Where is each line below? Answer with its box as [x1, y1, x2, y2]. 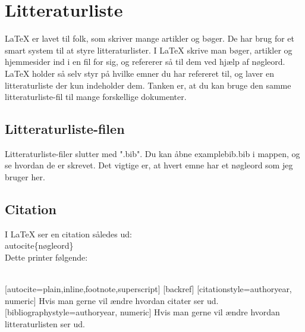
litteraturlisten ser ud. [5, 318, 85, 330]
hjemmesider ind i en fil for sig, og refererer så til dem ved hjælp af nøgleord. [5, 55, 285, 68]
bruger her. [5, 171, 45, 183]
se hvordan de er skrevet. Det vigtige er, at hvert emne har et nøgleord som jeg [5, 159, 293, 171]
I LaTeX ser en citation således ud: [5, 227, 132, 240]
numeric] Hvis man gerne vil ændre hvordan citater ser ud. [5, 294, 219, 306]
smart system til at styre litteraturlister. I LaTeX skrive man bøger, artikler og [5, 43, 293, 56]
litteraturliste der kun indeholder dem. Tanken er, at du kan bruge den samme [5, 79, 291, 91]
